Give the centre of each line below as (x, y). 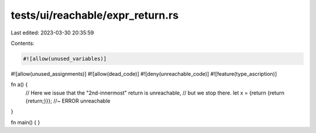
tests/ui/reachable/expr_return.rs (95, 15)
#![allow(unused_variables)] (65, 59)
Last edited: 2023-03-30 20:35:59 (52, 33)
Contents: (23, 43)
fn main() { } (25, 122)
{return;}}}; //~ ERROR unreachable (68, 101)
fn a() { (19, 85)
